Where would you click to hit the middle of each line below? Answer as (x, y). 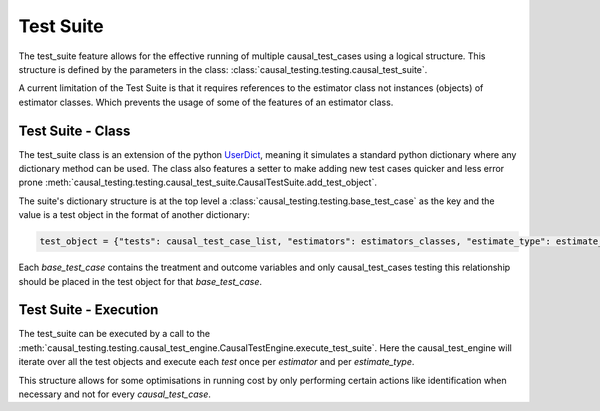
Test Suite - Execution (88, 310)
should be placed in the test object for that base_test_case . (140, 281)
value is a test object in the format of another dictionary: (134, 215)
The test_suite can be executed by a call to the (114, 334)
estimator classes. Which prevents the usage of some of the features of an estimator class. (206, 102)
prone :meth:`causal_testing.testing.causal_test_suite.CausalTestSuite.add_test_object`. (197, 182)
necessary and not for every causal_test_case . (115, 394)
